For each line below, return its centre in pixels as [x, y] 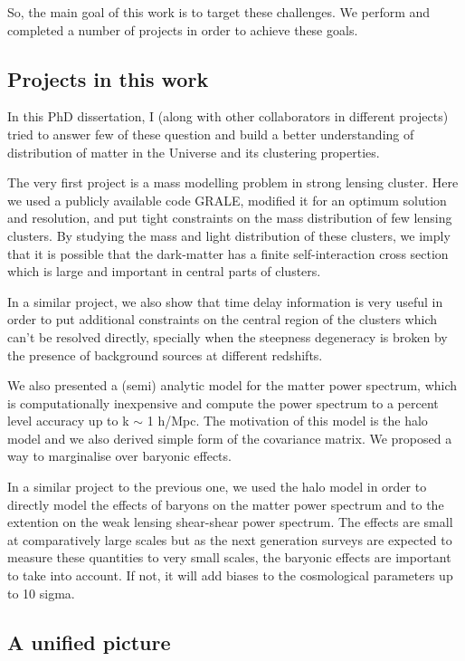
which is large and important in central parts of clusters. [164, 271]
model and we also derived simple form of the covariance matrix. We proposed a [230, 438]
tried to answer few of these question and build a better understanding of [211, 134]
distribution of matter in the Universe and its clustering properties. [194, 152]
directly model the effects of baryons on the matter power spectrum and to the [226, 504]
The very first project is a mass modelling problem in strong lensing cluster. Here [233, 182]
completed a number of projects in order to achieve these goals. [183, 29]
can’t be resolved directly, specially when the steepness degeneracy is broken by [228, 336]
